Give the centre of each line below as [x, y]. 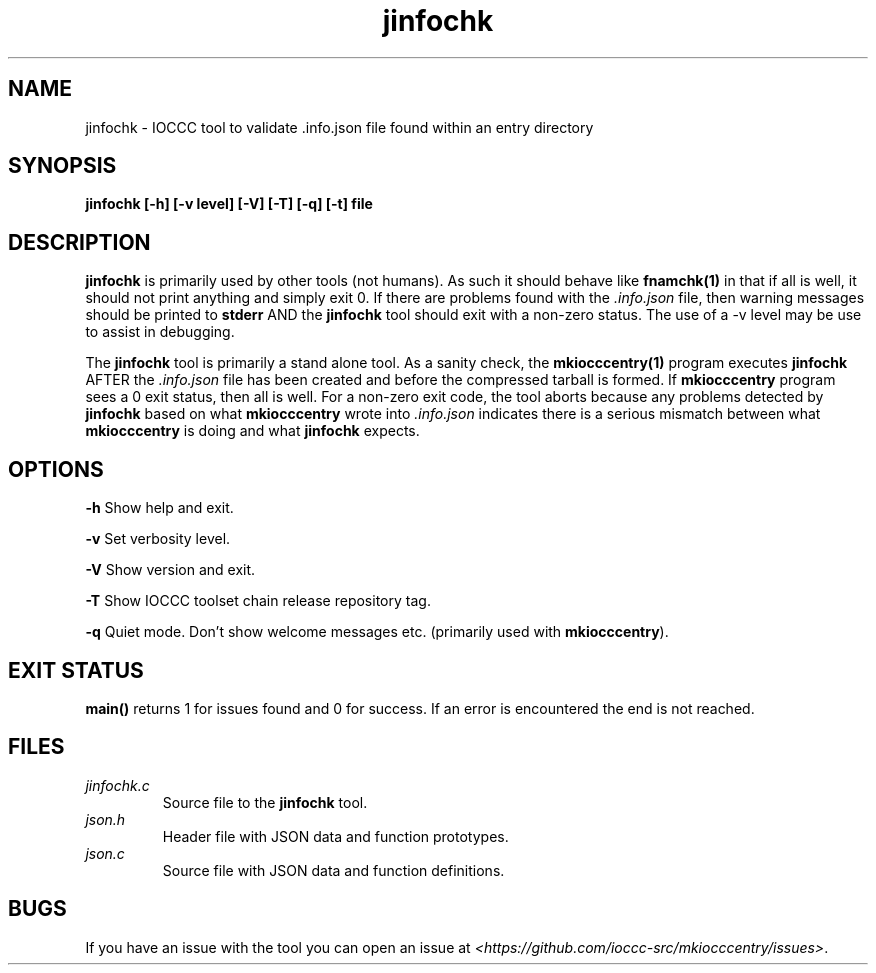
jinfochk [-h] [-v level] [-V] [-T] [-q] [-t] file [229, 204]
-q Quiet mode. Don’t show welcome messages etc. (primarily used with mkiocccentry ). [377, 632]
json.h [105, 819]
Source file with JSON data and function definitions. [333, 870]
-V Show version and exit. [170, 570]
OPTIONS [56, 469]
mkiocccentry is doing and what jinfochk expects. [252, 431]
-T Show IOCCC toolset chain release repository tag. [258, 601]
